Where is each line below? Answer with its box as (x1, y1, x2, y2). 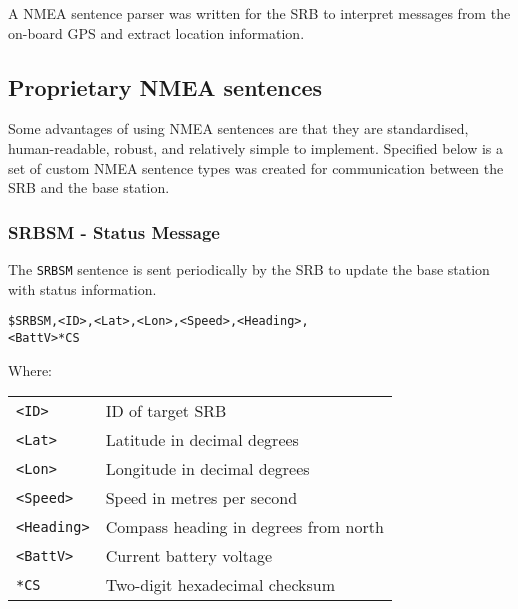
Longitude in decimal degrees (105, 457, 310, 481)
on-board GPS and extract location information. (8, 22, 305, 43)
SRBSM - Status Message (8, 219, 220, 244)
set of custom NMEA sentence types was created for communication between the (8, 157, 504, 178)
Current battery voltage (105, 544, 273, 568)
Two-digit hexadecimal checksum (105, 573, 336, 597)
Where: (8, 359, 52, 380)
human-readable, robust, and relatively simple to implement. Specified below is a (8, 137, 504, 158)
